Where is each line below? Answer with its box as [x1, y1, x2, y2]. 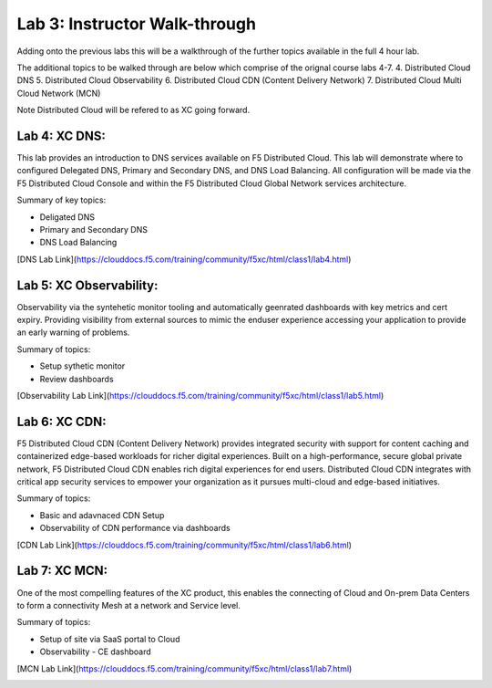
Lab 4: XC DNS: [16, 128, 107, 143]
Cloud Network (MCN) [16, 88, 101, 99]
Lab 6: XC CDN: [16, 413, 107, 429]
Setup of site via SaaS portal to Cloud [39, 633, 180, 644]
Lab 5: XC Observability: [16, 277, 159, 293]
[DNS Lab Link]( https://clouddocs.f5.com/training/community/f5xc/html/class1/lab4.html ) [16, 254, 352, 265]
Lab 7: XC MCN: [16, 563, 108, 579]
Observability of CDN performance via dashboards [39, 523, 231, 534]
